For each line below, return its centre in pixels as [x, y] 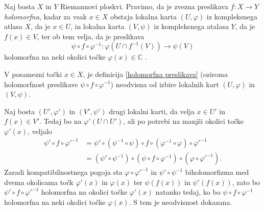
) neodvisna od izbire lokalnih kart [165, 84]
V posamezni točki [33, 74]
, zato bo [246, 182]
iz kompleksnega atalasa [191, 26]
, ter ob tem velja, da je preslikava [91, 36]
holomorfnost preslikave [41, 84]
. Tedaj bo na [60, 121]
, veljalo [40, 131]
